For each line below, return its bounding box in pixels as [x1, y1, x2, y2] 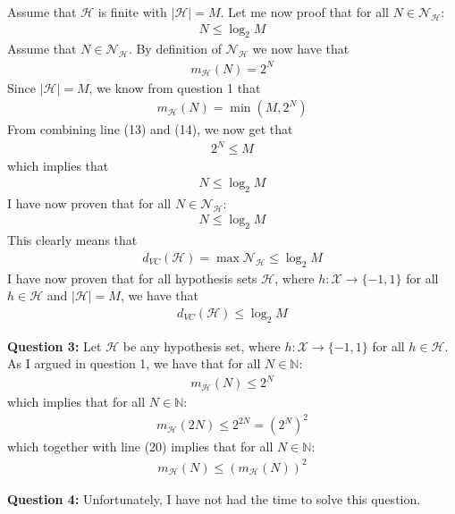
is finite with [97, 3, 167, 21]
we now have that [252, 39, 350, 58]
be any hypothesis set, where [122, 336, 281, 355]
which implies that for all [7, 392, 146, 411]
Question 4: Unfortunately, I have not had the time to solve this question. [7, 489, 421, 508]
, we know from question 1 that [88, 78, 261, 97]
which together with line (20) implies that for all [7, 437, 274, 456]
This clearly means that [7, 231, 138, 249]
